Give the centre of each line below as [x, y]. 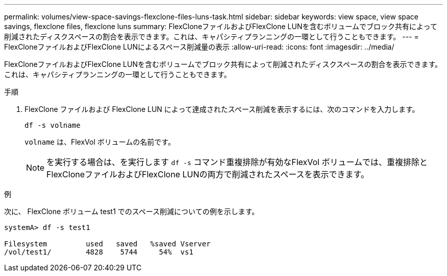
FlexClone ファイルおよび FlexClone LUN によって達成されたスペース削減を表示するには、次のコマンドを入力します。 [222, 109]
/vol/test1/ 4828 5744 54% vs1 [99, 252]
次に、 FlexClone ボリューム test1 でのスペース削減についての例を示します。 [132, 211]
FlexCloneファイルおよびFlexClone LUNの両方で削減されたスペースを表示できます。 [208, 174]
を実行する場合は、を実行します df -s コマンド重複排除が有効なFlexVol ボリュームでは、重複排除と [237, 162]
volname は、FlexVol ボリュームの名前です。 [100, 142]
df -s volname [53, 125]
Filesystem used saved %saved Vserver [107, 244]
